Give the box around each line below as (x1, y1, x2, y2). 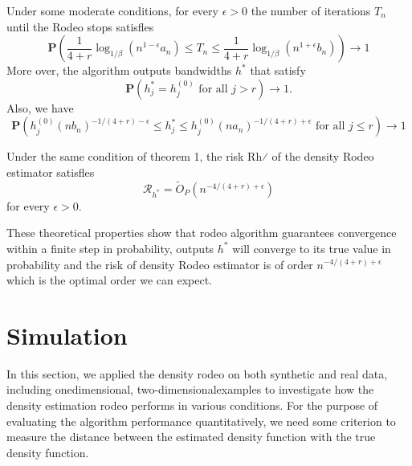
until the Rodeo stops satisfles (6, 18, 154, 35)
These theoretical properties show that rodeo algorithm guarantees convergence (6, 224, 397, 241)
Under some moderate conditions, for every (6, 2, 218, 18)
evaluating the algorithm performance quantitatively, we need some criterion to (6, 412, 396, 429)
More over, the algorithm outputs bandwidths (6, 62, 232, 79)
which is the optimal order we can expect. (6, 272, 213, 288)
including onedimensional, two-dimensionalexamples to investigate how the (6, 381, 374, 398)
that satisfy (250, 62, 306, 79)
